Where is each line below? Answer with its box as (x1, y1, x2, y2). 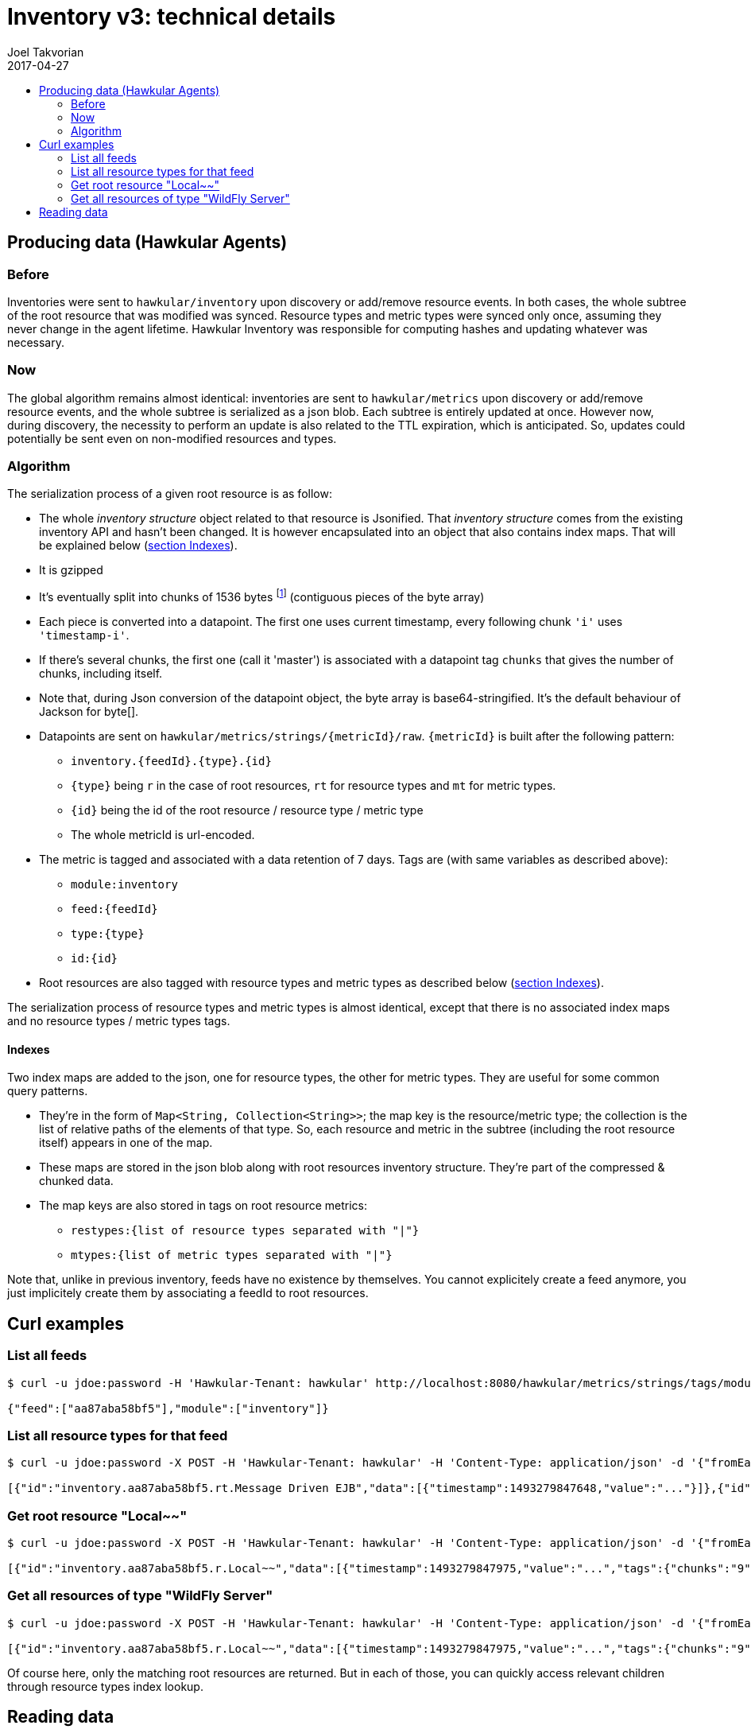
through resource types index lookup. (7, 1679, 203, 1693)
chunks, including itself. (39, 666, 163, 681)
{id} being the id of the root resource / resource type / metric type (71, 803, 424, 818)
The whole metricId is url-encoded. (71, 828, 255, 842)
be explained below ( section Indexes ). (39, 538, 238, 553)
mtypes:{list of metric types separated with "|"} (71, 1249, 393, 1262)
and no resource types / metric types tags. (7, 1014, 230, 1028)
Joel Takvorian (7, 45, 84, 59)
